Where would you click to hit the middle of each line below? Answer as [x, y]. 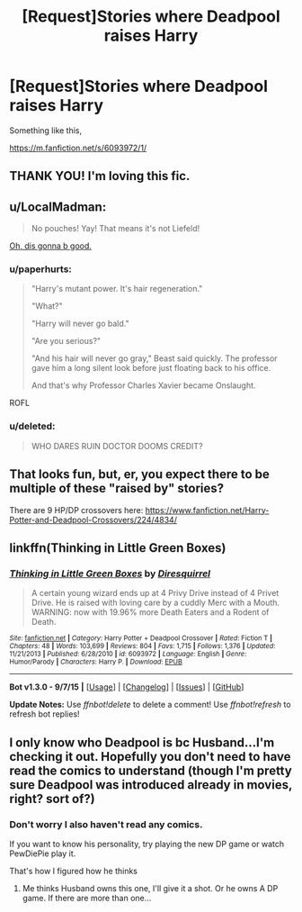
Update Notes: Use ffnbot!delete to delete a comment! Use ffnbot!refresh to [150, 705]
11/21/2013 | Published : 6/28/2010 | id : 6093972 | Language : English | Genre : [128, 655]
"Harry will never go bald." [80, 324]
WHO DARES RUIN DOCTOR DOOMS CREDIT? [117, 446]
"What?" [47, 306]
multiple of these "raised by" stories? [117, 488]
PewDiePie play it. [43, 853]
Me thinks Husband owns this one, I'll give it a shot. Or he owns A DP [150, 888]
